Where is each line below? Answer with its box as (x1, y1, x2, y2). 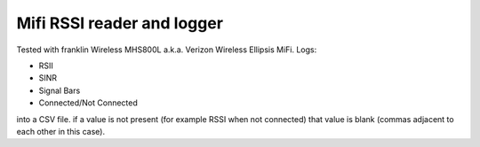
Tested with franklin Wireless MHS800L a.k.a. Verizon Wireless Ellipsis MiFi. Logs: (16, 44, 317, 55)
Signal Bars (38, 85, 81, 96)
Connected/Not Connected (38, 97, 138, 108)
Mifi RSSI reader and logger (16, 13, 224, 33)
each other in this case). (16, 126, 106, 136)
